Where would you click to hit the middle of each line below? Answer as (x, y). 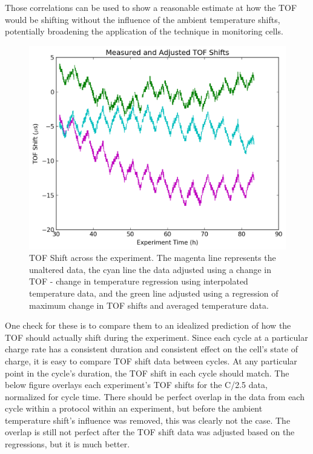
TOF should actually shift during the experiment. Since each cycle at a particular (156, 337)
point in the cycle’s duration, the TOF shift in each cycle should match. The (147, 373)
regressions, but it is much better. (68, 444)
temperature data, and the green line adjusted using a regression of (154, 293)
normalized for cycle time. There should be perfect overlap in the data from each (155, 396)
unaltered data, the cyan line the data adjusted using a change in (150, 269)
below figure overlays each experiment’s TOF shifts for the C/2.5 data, (136, 385)
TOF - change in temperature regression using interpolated (139, 281)
